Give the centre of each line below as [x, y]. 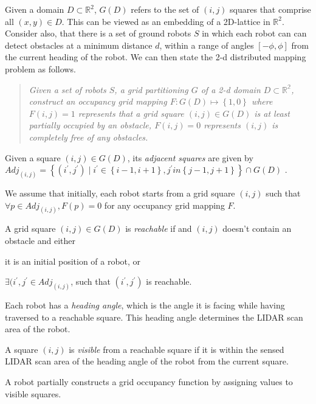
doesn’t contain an [257, 228]
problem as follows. [40, 68]
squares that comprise [270, 9]
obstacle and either [40, 241]
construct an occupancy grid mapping [98, 101]
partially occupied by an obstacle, [90, 125]
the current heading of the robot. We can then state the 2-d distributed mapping [156, 57]
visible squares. [33, 393]
